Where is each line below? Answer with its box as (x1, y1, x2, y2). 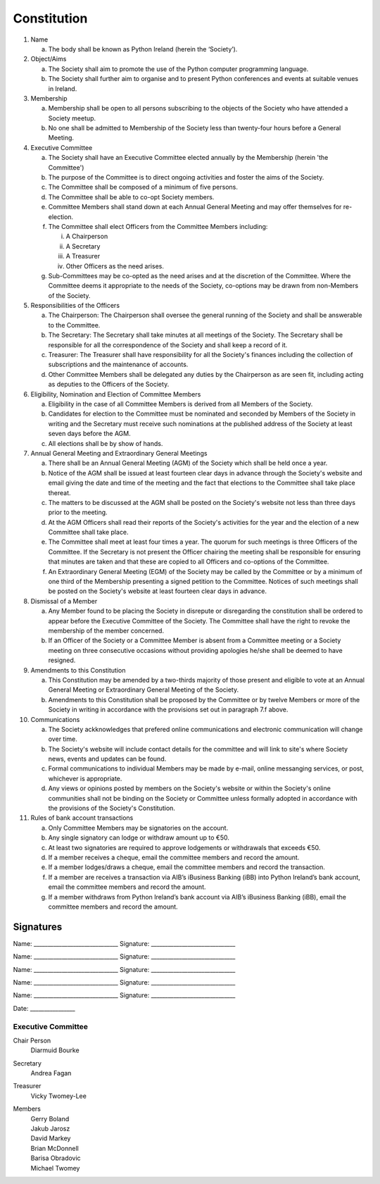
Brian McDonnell (30, 1144, 79, 1152)
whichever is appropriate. (48, 774, 122, 783)
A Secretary (65, 242, 101, 250)
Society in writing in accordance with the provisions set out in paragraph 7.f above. (48, 705, 289, 714)
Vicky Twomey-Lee (30, 1092, 87, 1100)
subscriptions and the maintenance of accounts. (48, 360, 189, 369)
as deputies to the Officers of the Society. (48, 380, 170, 389)
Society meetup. (48, 113, 96, 123)
